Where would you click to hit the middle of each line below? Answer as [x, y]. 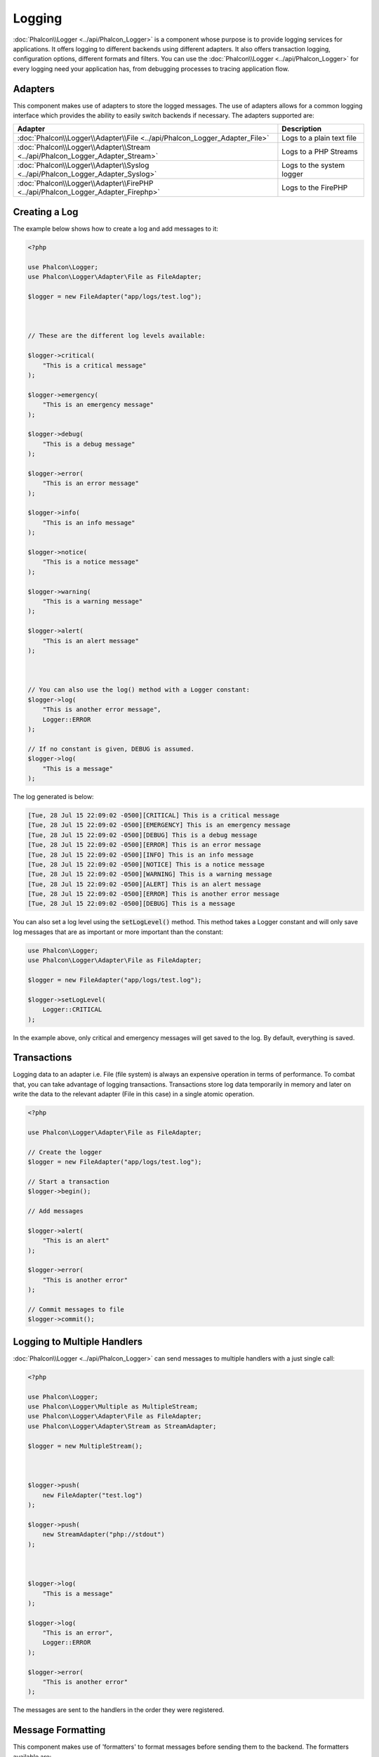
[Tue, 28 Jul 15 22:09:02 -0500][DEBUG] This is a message [131, 904]
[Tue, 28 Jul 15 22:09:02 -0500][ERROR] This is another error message [154, 894]
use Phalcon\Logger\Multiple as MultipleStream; [113, 1407]
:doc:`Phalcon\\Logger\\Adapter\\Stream [84, 148]
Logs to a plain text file [319, 138]
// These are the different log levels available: [117, 336]
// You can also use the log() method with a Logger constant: [139, 690]
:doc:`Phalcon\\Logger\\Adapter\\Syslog [83, 165]
